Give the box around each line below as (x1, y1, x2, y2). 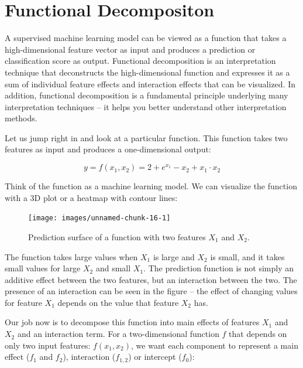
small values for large (5, 262, 81, 274)
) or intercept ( (128, 350, 182, 363)
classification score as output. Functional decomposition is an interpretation (5, 54, 276, 67)
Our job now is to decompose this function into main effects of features (5, 316, 260, 328)
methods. (5, 112, 37, 124)
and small (95, 262, 131, 274)
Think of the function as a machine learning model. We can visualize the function (5, 180, 297, 192)
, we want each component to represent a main (131, 339, 298, 351)
